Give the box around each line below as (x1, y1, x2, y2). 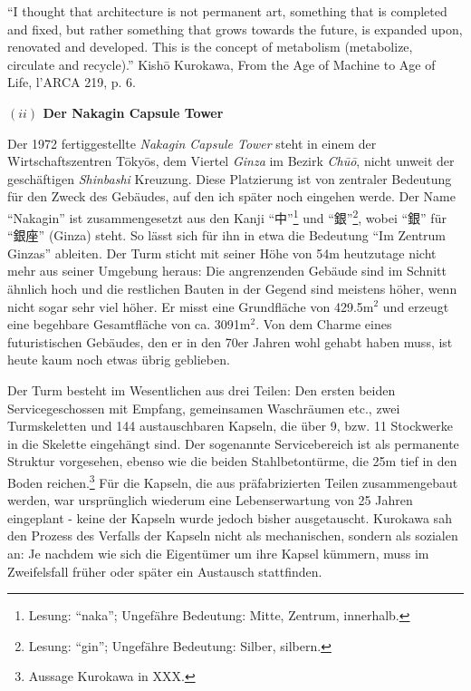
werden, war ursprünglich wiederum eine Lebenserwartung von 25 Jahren (7, 491, 413, 510)
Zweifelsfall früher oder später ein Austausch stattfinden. (7, 561, 322, 580)
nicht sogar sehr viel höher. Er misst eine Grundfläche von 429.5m (7, 297, 374, 316)
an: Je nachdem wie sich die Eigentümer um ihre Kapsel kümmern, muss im (7, 543, 429, 562)
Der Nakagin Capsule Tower (43, 102, 224, 122)
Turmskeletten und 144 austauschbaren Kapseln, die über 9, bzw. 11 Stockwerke (7, 416, 454, 435)
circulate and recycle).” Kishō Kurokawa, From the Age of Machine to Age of (7, 54, 436, 73)
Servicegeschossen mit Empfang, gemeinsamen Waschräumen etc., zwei (7, 398, 400, 417)
